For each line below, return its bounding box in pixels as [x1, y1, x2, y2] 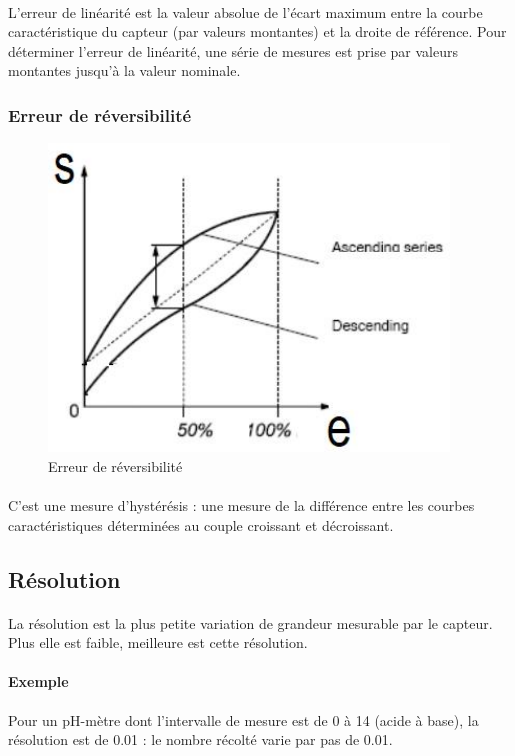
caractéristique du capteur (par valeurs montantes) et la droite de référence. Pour [8, 21, 507, 42]
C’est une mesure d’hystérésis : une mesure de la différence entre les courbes [8, 494, 475, 515]
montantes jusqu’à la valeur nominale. [8, 60, 241, 81]
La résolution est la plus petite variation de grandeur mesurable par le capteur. [8, 612, 493, 633]
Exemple [8, 671, 69, 692]
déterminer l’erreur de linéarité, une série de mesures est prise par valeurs [8, 40, 459, 61]
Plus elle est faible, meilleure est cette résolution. [8, 632, 308, 653]
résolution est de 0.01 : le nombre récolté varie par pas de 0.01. [8, 729, 393, 750]
